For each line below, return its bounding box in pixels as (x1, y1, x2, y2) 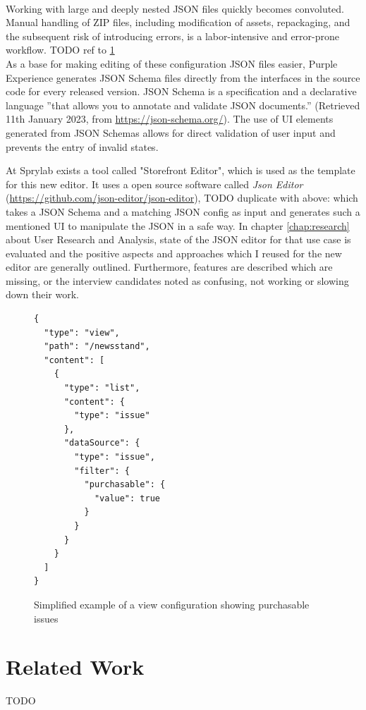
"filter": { (74, 465, 130, 476)
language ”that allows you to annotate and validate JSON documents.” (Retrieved (6, 97, 360, 112)
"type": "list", (63, 383, 140, 393)
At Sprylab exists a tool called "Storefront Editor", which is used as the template (6, 163, 355, 178)
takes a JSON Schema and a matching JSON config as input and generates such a (6, 204, 360, 219)
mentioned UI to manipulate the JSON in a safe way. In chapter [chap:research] (6, 218, 350, 233)
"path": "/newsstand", (44, 341, 150, 352)
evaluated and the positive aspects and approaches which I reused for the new (6, 245, 342, 260)
